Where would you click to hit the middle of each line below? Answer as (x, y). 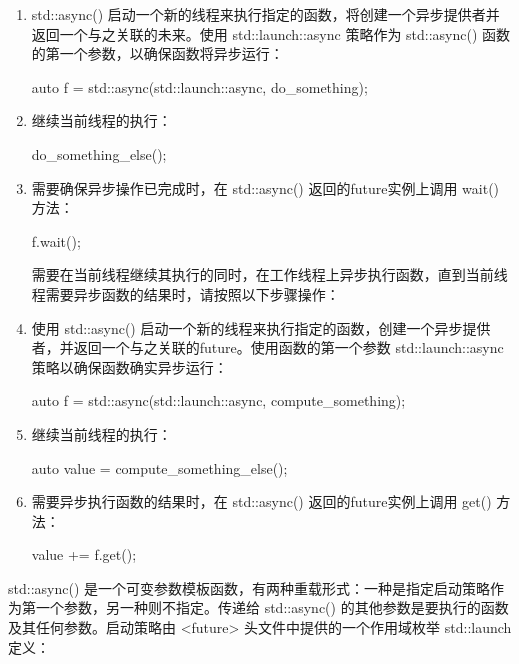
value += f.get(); (84, 554)
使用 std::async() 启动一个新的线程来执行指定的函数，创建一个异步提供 (261, 327)
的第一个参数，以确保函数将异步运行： (157, 53)
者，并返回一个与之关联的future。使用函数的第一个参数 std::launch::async (267, 347)
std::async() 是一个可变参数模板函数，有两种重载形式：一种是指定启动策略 (249, 587)
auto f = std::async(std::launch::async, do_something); (199, 86)
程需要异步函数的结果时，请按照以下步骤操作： (185, 293)
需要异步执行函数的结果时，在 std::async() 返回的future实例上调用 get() (261, 501)
